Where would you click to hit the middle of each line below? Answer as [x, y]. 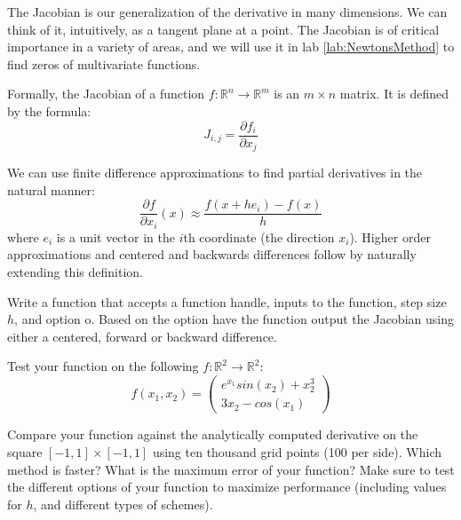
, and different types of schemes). [123, 504]
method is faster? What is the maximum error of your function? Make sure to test [231, 469]
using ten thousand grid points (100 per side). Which [297, 451]
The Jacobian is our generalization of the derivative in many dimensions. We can [227, 12]
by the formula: [49, 110]
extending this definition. [75, 271]
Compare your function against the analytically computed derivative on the [213, 434]
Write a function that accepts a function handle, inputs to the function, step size [227, 301]
